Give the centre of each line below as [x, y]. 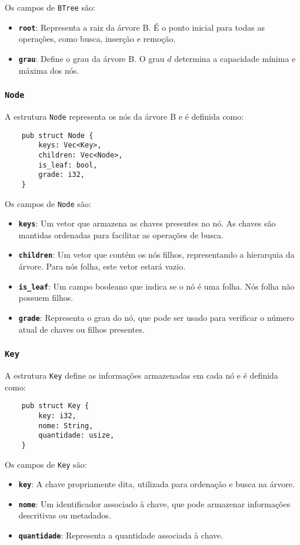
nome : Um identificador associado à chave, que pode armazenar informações [154, 503]
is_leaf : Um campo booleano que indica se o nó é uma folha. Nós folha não [156, 286]
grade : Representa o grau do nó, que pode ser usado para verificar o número [156, 317]
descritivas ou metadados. [65, 515]
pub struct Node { [57, 135]
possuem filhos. [46, 298]
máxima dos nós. [49, 70]
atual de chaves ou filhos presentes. [81, 329]
